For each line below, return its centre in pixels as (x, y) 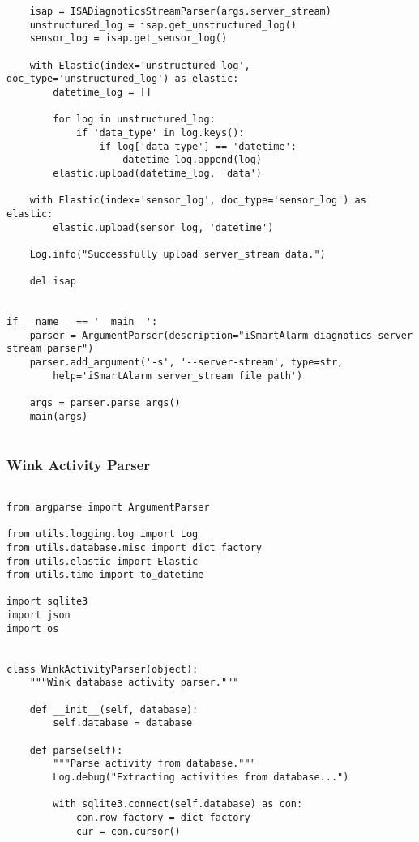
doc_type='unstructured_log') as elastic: (123, 79)
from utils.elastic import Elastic (103, 561)
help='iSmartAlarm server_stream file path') (178, 376)
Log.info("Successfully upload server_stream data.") (177, 254)
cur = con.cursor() (128, 831)
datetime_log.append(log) (192, 160)
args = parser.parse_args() (105, 403)
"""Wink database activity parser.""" (134, 683)
